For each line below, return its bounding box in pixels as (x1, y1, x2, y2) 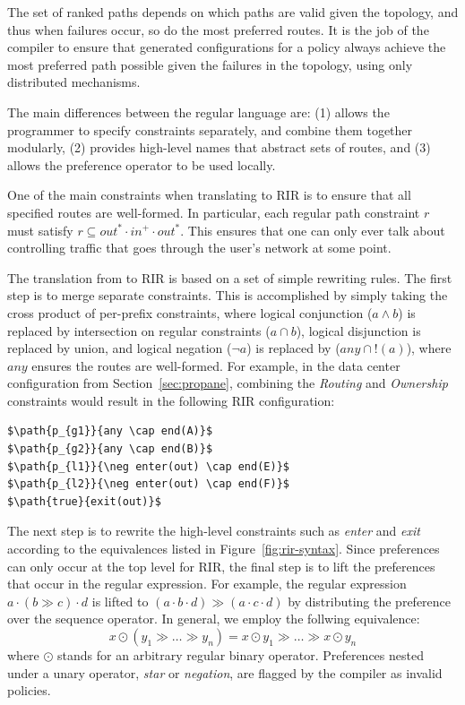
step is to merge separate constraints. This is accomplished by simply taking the (7, 286, 448, 305)
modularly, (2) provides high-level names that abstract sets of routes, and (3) (7, 138, 431, 157)
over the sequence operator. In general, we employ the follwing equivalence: (7, 609, 420, 628)
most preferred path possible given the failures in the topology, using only (7, 55, 413, 73)
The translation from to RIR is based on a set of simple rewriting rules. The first (7, 268, 452, 287)
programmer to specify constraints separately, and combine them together (7, 120, 413, 139)
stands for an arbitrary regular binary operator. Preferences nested (57, 646, 424, 664)
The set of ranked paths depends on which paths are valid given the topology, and (7, 3, 459, 21)
